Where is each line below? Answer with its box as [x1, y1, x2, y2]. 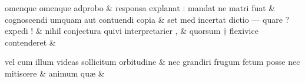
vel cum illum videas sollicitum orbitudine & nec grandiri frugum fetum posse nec [5, 56, 300, 68]
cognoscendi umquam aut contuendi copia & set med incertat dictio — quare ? [5, 13, 290, 25]
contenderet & [5, 36, 56, 48]
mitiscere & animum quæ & [5, 67, 105, 79]
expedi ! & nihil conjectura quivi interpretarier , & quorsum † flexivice [5, 25, 258, 37]
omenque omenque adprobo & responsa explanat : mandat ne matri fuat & [5, 2, 276, 13]
